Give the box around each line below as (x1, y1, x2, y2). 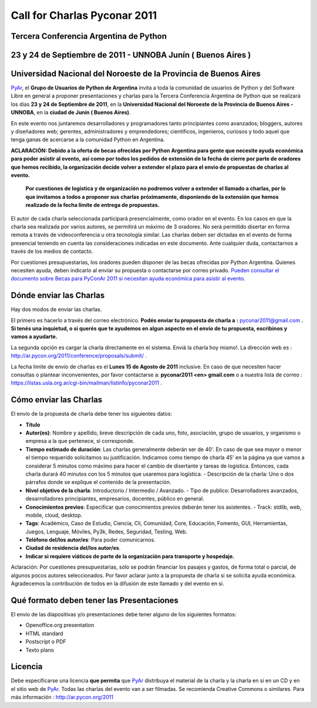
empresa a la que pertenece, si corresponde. (25, 438, 134, 445)
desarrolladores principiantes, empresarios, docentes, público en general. (25, 495, 205, 502)
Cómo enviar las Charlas (11, 395, 103, 405)
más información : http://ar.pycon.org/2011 (11, 694, 114, 701)
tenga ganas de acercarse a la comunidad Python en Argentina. (11, 136, 165, 143)
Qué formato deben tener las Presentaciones (11, 595, 179, 605)
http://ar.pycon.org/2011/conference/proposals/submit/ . (11, 352, 147, 359)
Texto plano (25, 646, 54, 653)
